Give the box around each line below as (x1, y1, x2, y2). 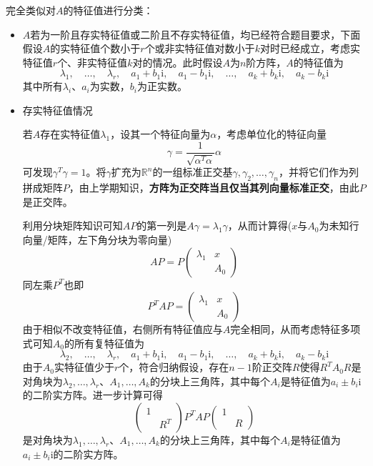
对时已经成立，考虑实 (259, 41, 360, 56)
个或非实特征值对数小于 (144, 41, 255, 56)
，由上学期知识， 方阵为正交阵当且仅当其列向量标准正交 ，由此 (69, 180, 359, 195)
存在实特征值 (40, 127, 101, 142)
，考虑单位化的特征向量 (217, 127, 327, 142)
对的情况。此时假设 (132, 54, 223, 69)
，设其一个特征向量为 (110, 127, 211, 142)
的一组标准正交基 (152, 164, 233, 179)
